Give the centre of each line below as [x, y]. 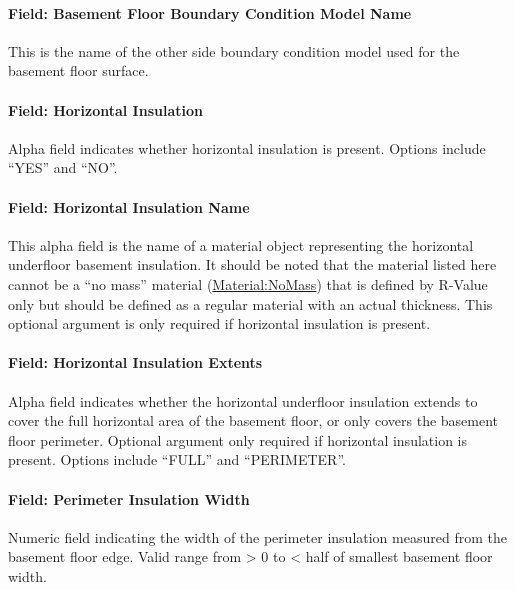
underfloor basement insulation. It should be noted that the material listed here [252, 264]
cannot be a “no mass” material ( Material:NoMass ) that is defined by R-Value [248, 283]
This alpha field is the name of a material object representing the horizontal [241, 244]
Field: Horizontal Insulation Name [129, 206]
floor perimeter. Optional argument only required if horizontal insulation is [238, 439]
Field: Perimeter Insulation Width [129, 498]
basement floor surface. [78, 70]
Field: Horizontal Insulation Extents [135, 362]
